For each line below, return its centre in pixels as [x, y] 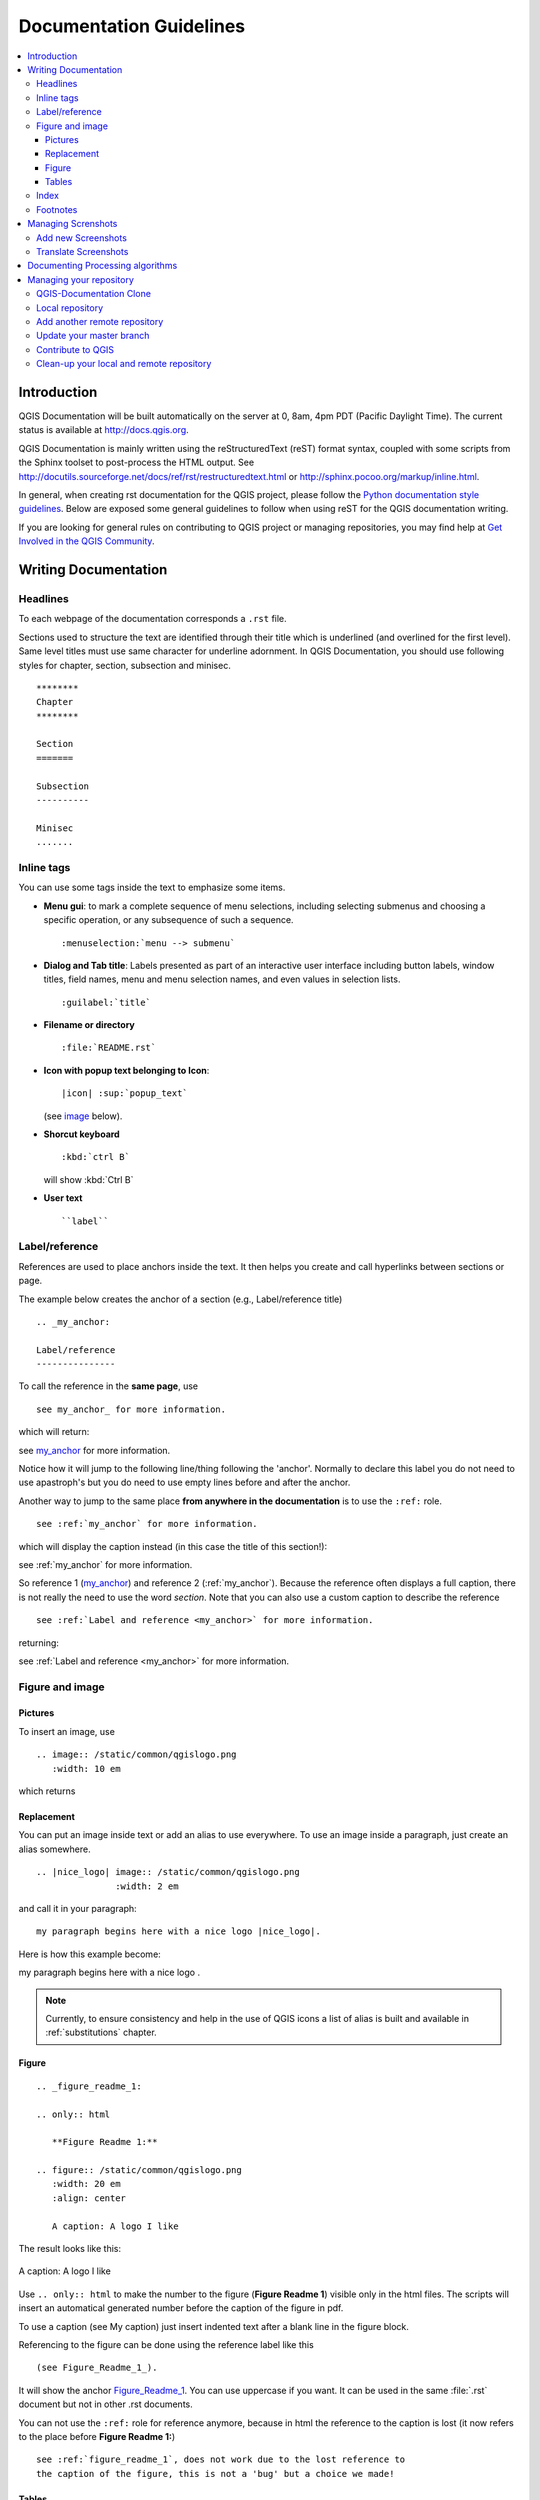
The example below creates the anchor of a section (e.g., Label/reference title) [180, 1299]
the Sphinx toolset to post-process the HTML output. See [136, 462]
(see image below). [83, 1116]
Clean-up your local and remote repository [124, 364]
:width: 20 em [86, 2184]
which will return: [54, 1432]
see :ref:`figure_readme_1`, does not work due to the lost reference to [221, 2459]
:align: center [89, 2198]
